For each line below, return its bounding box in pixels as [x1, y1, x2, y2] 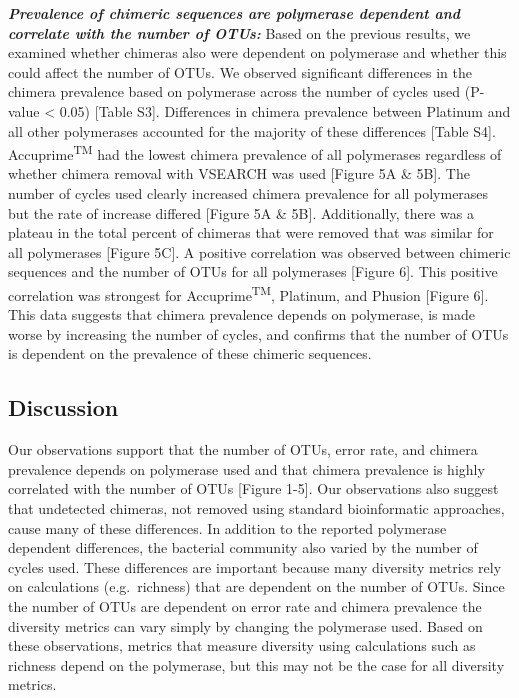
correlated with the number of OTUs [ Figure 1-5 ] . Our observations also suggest [8, 478, 499, 499]
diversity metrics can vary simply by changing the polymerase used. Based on [8, 615, 483, 636]
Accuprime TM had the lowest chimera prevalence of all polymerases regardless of [8, 141, 502, 164]
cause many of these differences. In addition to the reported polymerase [8, 517, 447, 538]
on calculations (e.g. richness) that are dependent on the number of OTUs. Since [8, 576, 505, 597]
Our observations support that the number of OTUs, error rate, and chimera [8, 439, 478, 460]
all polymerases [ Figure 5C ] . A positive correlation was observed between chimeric [8, 241, 511, 262]
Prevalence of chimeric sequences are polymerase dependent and [8, 3, 461, 23]
